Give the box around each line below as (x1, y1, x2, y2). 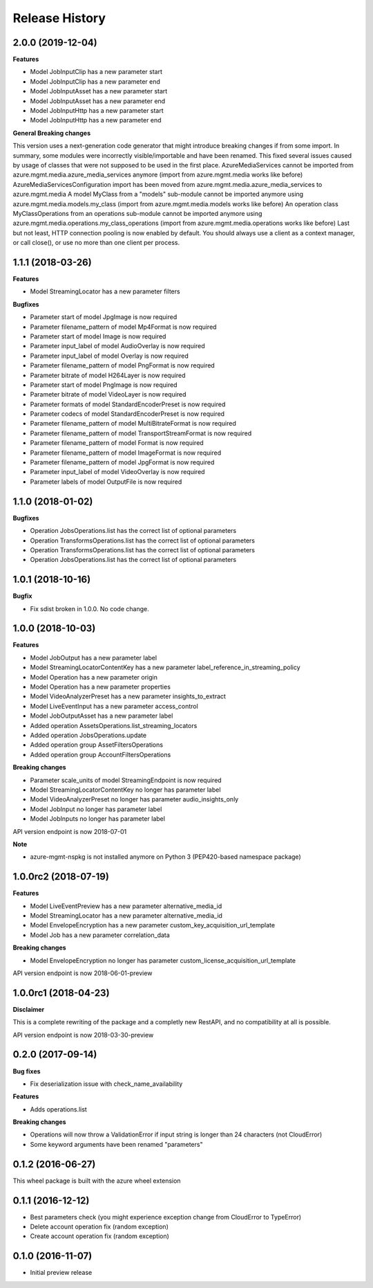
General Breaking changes (12, 129, 91, 137)
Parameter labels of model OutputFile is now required (30, 478, 182, 486)
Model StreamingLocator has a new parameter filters (30, 287, 180, 296)
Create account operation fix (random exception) (30, 1232, 169, 1240)
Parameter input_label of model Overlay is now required (30, 352, 189, 360)
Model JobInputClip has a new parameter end (30, 77, 160, 86)
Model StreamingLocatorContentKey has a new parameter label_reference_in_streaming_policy (30, 663, 300, 671)
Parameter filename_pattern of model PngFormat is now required (30, 361, 216, 370)
